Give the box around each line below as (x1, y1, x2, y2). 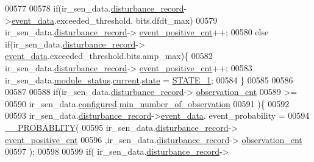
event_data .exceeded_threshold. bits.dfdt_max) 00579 (11, 13, 218, 26)
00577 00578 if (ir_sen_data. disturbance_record (5, 2, 184, 14)
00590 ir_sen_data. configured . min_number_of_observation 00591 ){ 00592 (5, 97, 290, 110)
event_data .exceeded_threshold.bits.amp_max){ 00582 (5, 49, 213, 62)
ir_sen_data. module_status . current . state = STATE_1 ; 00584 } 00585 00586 (5, 73, 293, 86)
